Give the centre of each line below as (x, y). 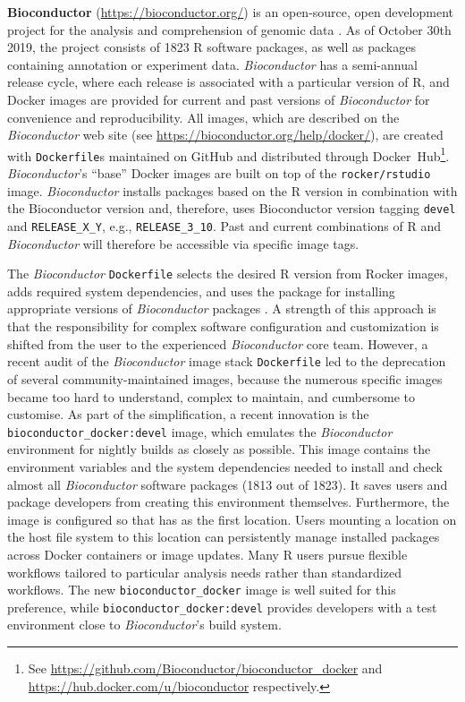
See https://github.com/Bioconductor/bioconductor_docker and (205, 668)
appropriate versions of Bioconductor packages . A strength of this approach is (222, 308)
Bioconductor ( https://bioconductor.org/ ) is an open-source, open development (231, 12)
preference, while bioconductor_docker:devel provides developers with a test (222, 607)
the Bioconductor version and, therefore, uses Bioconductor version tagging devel (232, 208)
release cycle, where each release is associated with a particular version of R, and (228, 82)
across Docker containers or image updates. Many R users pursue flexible (207, 554)
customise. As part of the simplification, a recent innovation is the (188, 414)
